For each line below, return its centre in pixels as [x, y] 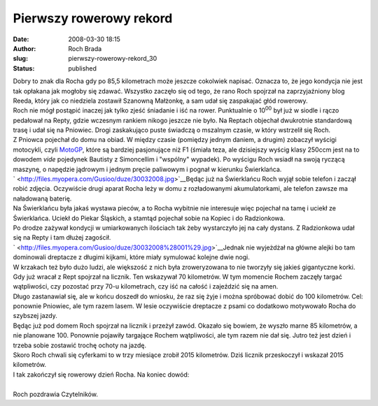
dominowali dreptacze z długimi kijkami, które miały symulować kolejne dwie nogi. [131, 257]
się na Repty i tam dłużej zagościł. [62, 238]
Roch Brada [85, 48]
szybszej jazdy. [35, 316]
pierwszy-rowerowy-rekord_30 [113, 59]
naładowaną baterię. [42, 198]
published [83, 68]
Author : [24, 48]
